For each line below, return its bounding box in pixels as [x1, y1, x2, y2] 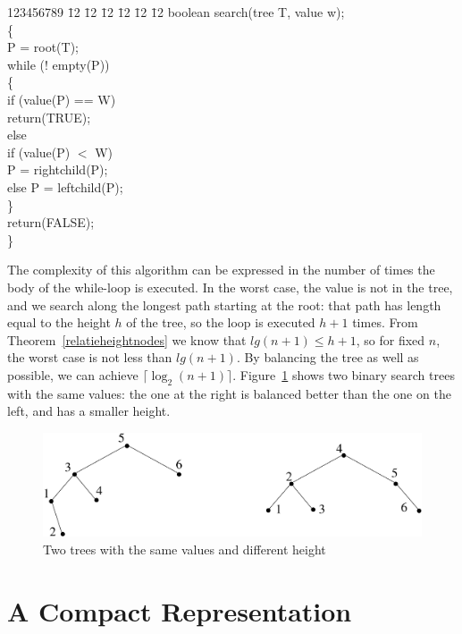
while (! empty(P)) [7, 55, 110, 73]
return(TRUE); [7, 107, 91, 126]
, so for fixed [356, 330, 425, 349]
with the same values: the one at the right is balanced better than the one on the [7, 384, 451, 402]
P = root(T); [7, 38, 79, 56]
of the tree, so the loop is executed [126, 313, 315, 332]
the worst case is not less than [7, 348, 172, 367]
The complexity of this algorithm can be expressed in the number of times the [7, 260, 435, 279]
